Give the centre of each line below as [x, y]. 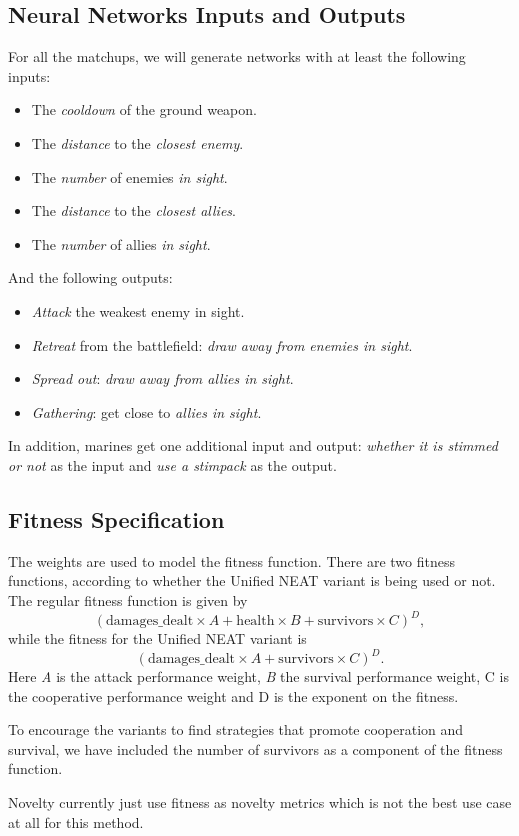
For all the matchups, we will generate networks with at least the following [237, 56]
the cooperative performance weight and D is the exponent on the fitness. [233, 695]
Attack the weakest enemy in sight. [138, 310]
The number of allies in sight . [121, 243]
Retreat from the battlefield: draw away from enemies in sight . [222, 344]
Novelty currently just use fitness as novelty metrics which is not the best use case [260, 802]
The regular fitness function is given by [128, 599]
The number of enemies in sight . [129, 176]
